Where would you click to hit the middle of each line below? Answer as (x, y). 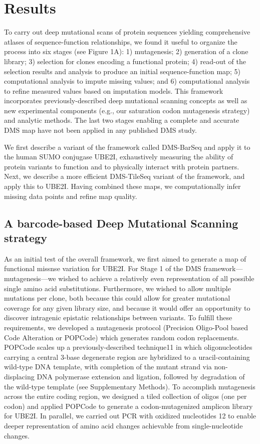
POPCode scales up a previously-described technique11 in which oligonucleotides (128, 347)
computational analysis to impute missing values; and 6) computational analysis (127, 81)
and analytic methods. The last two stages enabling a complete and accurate (122, 120)
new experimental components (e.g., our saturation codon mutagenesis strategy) (127, 110)
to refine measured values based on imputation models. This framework (114, 90)
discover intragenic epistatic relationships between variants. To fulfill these (118, 317)
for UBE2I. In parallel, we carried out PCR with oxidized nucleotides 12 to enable (130, 416)
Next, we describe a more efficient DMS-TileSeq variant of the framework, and (124, 176)
